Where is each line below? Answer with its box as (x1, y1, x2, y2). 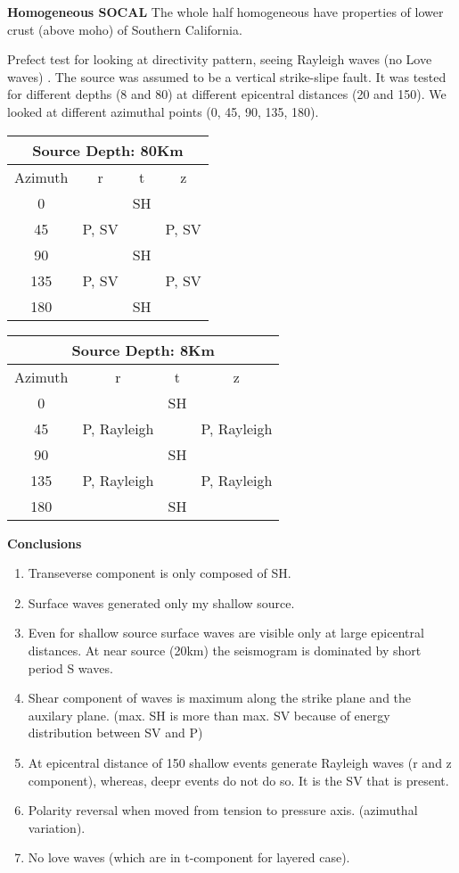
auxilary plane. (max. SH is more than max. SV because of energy (28, 705, 390, 724)
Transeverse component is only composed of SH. (28, 564, 291, 582)
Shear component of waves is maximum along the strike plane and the (28, 688, 412, 707)
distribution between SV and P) (28, 723, 203, 742)
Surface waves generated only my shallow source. (28, 593, 295, 612)
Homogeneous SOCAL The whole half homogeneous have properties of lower (7, 3, 444, 21)
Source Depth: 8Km (71, 339, 215, 360)
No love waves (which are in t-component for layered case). (28, 848, 350, 867)
